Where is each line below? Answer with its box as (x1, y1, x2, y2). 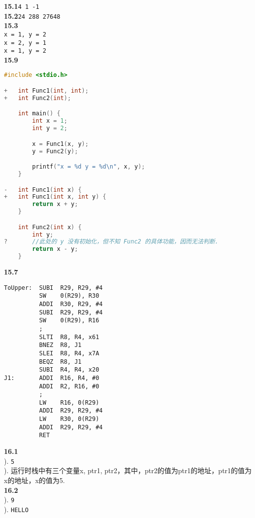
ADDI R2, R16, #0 (39, 382, 99, 390)
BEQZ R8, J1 (39, 358, 82, 365)
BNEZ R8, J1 (39, 342, 82, 349)
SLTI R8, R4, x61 (39, 333, 99, 341)
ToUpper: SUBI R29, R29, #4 (4, 284, 103, 291)
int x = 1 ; (32, 117, 67, 125)
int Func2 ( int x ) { (18, 223, 82, 231)
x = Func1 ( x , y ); (32, 140, 89, 147)
